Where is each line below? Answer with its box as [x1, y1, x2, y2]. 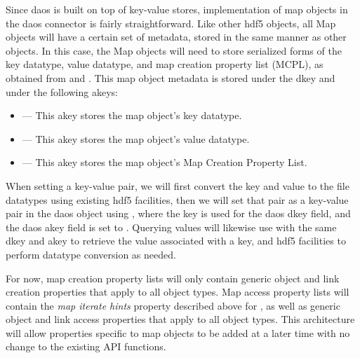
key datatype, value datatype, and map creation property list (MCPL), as [6, 57, 324, 71]
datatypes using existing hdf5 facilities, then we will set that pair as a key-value [6, 192, 349, 207]
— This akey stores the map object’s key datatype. [22, 108, 242, 123]
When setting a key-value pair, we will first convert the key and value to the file [6, 178, 349, 193]
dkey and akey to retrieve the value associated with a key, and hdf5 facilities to [6, 233, 346, 248]
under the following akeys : [6, 84, 118, 99]
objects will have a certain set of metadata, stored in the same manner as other [6, 29, 347, 44]
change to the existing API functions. [6, 339, 166, 354]
